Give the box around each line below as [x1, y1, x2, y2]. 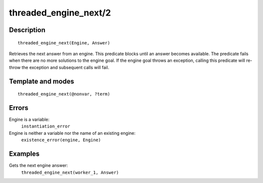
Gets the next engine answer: [9, 163, 68, 168]
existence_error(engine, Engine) [21, 137, 101, 143]
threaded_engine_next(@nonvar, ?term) [18, 91, 111, 97]
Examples [9, 150, 40, 158]
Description [9, 26, 46, 34]
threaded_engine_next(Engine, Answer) [18, 40, 111, 46]
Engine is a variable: [9, 117, 50, 123]
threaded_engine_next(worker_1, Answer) [21, 169, 119, 175]
